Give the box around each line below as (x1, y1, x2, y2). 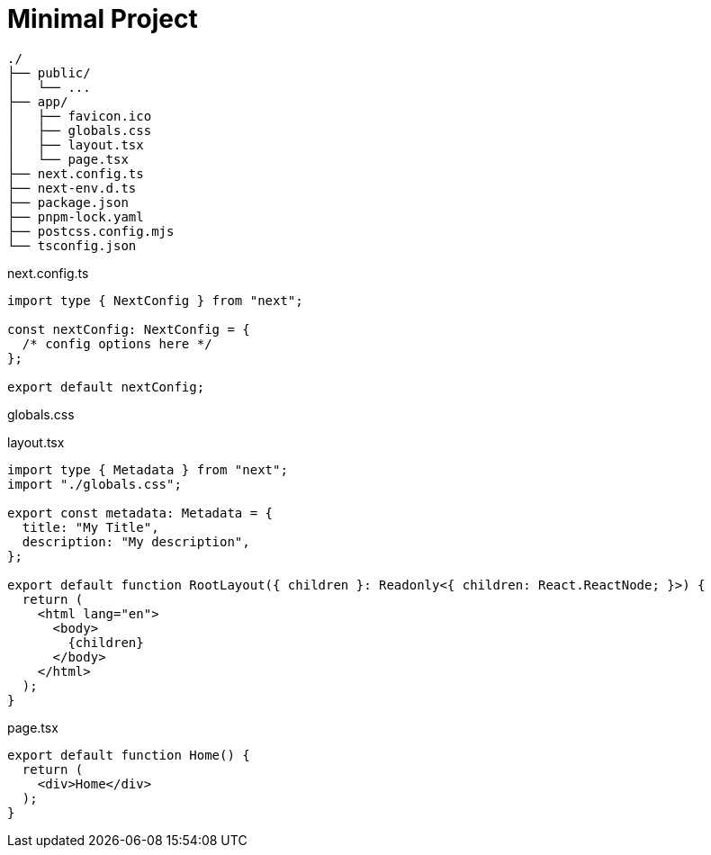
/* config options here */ (22, 336, 212, 351)
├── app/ (7, 94, 68, 109)
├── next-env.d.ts (7, 180, 137, 195)
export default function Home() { (7, 747, 250, 762)
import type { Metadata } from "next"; (7, 462, 288, 477)
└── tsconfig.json (7, 238, 137, 253)
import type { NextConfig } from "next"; (7, 292, 303, 308)
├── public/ (7, 65, 91, 80)
